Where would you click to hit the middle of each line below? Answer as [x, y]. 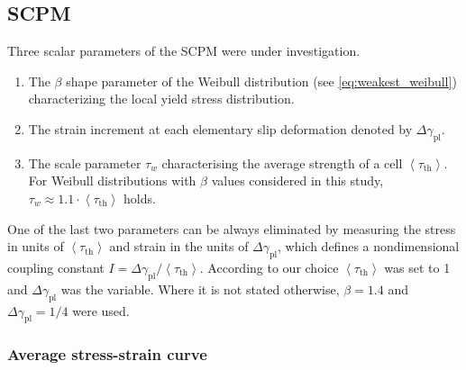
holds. [140, 198]
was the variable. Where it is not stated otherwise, [200, 289]
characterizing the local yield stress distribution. [161, 99]
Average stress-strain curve [107, 354]
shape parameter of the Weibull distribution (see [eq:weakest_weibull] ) [261, 81]
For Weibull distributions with [112, 180]
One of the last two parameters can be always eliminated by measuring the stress [232, 228]
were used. [101, 310]
